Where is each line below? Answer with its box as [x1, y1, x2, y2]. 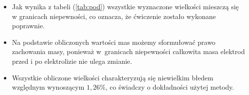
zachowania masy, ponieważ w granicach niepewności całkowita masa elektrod [12, 46, 245, 57]
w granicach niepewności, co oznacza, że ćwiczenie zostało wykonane [12, 11, 216, 21]
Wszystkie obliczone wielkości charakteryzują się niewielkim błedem [12, 72, 213, 82]
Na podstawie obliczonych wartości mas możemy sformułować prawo [12, 37, 215, 47]
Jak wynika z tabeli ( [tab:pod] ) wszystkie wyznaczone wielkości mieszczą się [12, 1, 239, 11]
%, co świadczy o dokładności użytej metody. [100, 82, 234, 92]
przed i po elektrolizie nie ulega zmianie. [12, 56, 132, 66]
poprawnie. [12, 20, 45, 31]
